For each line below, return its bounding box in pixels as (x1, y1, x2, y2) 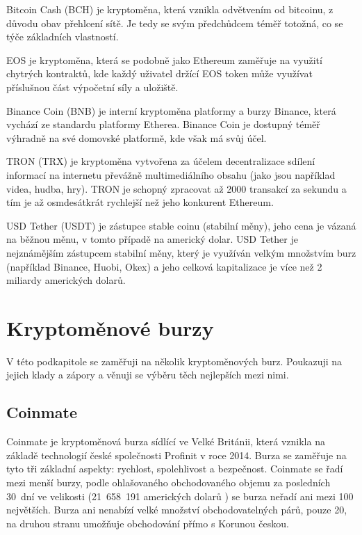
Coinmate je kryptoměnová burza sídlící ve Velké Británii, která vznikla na (6, 434, 325, 449)
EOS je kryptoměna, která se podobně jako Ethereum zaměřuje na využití (6, 52, 322, 67)
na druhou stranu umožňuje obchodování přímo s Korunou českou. (6, 516, 289, 530)
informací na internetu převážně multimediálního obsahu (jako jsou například (6, 167, 336, 182)
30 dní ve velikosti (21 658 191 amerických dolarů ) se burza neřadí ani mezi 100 (6, 488, 354, 503)
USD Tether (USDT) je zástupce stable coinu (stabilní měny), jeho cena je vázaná (6, 218, 356, 232)
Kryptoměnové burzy (6, 313, 214, 342)
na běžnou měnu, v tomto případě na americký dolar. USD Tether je (6, 232, 298, 246)
